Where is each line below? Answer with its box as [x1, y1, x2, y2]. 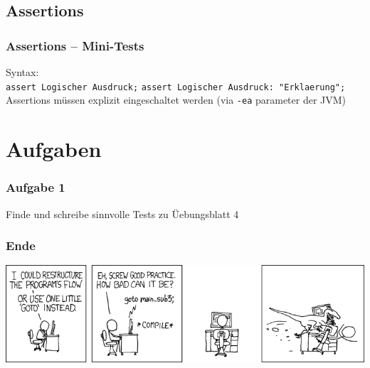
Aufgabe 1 [6, 178, 65, 196]
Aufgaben [6, 134, 102, 163]
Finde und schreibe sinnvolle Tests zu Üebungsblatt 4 [6, 206, 239, 221]
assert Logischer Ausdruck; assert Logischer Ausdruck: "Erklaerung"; [6, 82, 346, 92]
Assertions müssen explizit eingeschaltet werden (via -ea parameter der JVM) [6, 92, 347, 107]
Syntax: [6, 65, 39, 79]
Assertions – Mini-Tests [6, 36, 144, 54]
